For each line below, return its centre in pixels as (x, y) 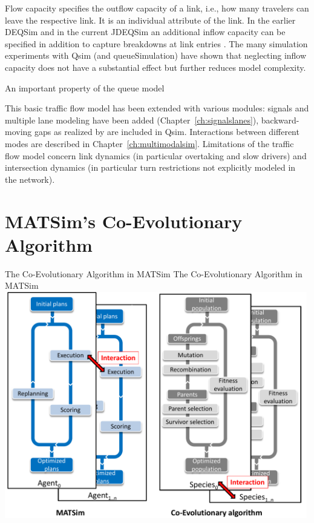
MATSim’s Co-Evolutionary (124, 221)
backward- (280, 120)
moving (18, 132)
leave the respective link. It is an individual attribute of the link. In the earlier (150, 20)
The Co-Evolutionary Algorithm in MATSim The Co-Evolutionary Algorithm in (154, 273)
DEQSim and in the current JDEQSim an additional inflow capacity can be (145, 32)
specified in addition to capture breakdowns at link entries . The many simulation (156, 43)
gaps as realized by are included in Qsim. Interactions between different (167, 132)
